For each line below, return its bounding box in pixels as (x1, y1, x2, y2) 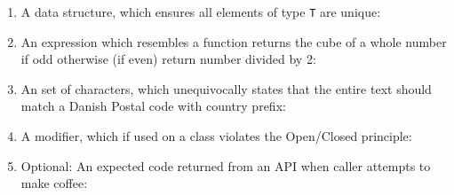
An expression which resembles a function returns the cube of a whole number (20, 32, 447, 51)
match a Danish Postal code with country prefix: (20, 97, 286, 115)
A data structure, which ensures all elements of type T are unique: (20, 3, 381, 20)
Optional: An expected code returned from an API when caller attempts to (20, 156, 431, 175)
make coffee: (20, 174, 88, 192)
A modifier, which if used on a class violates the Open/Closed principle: (20, 127, 412, 145)
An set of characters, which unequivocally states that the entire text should (20, 79, 432, 97)
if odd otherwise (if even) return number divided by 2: (20, 50, 316, 68)
